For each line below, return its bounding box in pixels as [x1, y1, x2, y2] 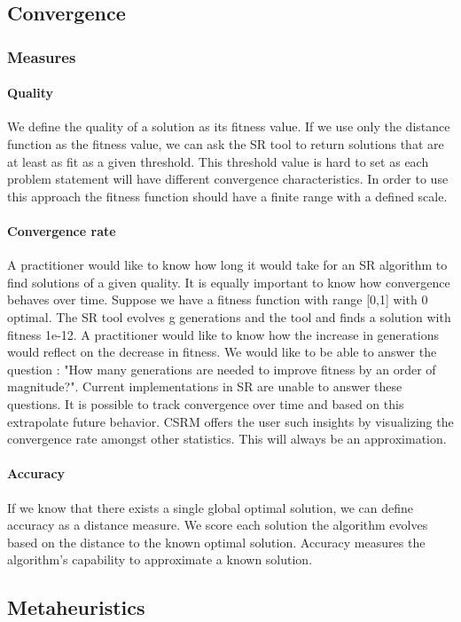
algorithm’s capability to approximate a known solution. [7, 550, 313, 569]
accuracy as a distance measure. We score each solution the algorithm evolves [7, 516, 428, 534]
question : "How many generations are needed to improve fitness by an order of [7, 359, 436, 378]
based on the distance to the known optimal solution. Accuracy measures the [7, 532, 426, 551]
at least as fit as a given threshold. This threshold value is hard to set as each [7, 152, 429, 170]
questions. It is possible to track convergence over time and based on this [7, 394, 404, 413]
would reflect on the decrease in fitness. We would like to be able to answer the [7, 342, 437, 361]
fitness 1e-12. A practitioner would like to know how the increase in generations [7, 325, 439, 343]
